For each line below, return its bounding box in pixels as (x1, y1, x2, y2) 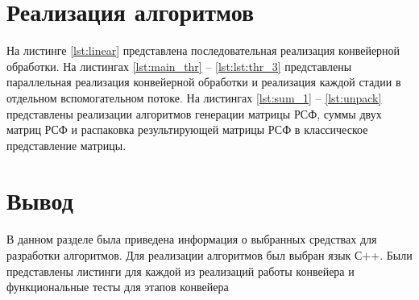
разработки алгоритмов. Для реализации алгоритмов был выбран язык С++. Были (6, 247, 413, 263)
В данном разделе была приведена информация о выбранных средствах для (6, 231, 377, 248)
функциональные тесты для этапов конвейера (6, 278, 229, 295)
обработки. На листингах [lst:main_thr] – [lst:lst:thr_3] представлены (6, 57, 352, 74)
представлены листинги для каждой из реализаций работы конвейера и (6, 262, 355, 279)
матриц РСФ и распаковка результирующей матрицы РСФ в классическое (6, 121, 368, 138)
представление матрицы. (6, 136, 127, 153)
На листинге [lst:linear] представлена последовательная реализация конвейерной (6, 42, 400, 59)
